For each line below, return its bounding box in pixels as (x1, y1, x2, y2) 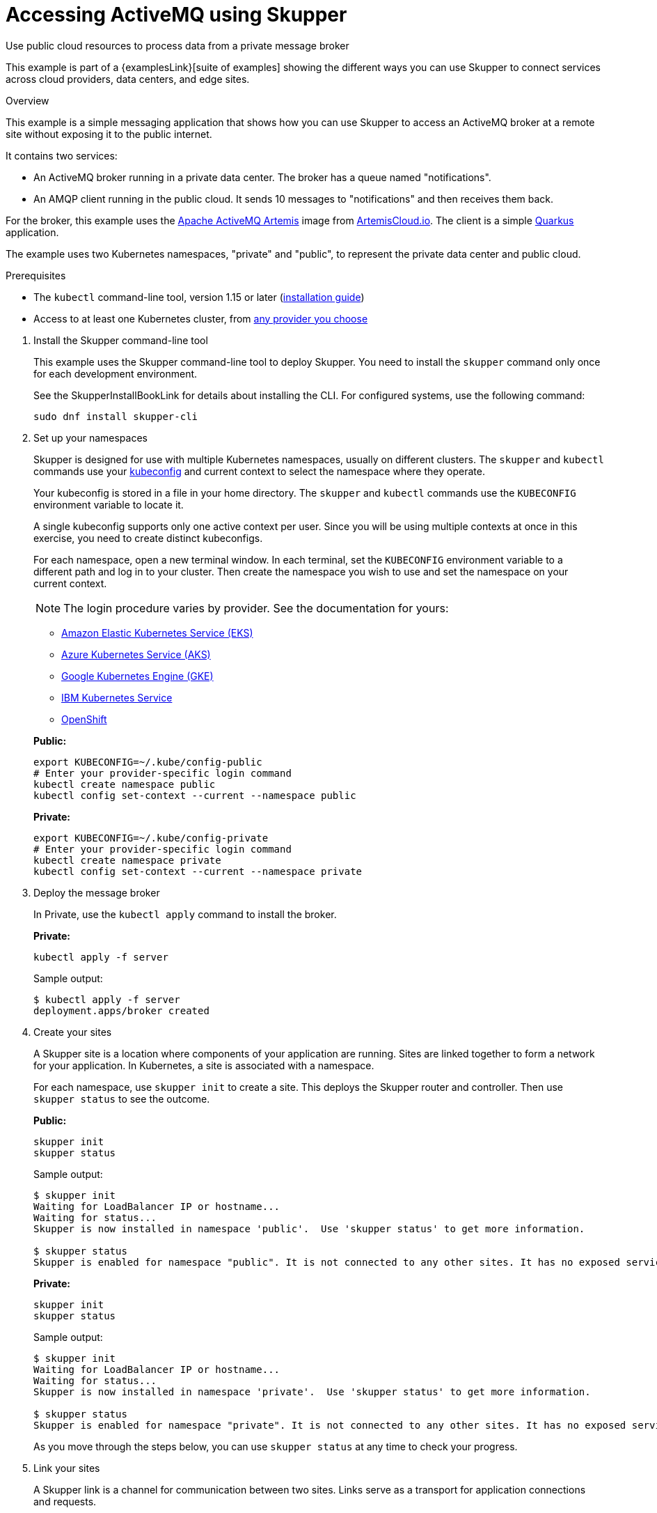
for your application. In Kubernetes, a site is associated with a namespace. (33, 1059, 374, 1071)
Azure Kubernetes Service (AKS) (61, 648, 211, 660)
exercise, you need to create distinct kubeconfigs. (33, 532, 263, 544)
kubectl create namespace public (33, 778, 216, 790)
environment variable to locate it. (33, 498, 184, 511)
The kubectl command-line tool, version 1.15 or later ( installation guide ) (33, 290, 365, 303)
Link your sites (33, 1461, 100, 1474)
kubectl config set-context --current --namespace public (33, 789, 356, 801)
